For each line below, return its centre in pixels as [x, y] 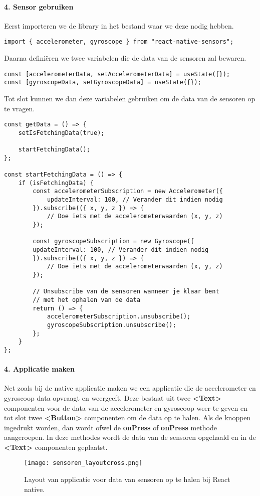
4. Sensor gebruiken [39, 6]
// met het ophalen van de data [87, 300]
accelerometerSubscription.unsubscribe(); [119, 317]
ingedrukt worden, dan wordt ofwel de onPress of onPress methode [110, 427]
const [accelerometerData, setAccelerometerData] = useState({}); [117, 74]
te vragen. [20, 108]
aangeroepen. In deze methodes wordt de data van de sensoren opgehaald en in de [130, 437]
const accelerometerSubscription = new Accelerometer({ [128, 191]
